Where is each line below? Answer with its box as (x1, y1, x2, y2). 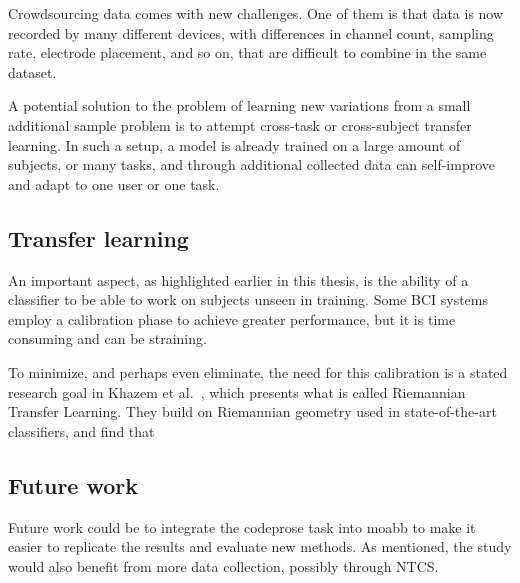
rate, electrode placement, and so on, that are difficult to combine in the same (8, 42, 487, 63)
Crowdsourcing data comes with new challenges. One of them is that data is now (8, 3, 504, 23)
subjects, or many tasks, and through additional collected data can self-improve (8, 154, 496, 175)
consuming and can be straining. (8, 328, 207, 349)
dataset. (8, 61, 57, 82)
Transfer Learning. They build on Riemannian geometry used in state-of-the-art (8, 401, 497, 422)
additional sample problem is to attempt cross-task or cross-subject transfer (8, 114, 472, 135)
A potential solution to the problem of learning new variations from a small (8, 95, 471, 116)
